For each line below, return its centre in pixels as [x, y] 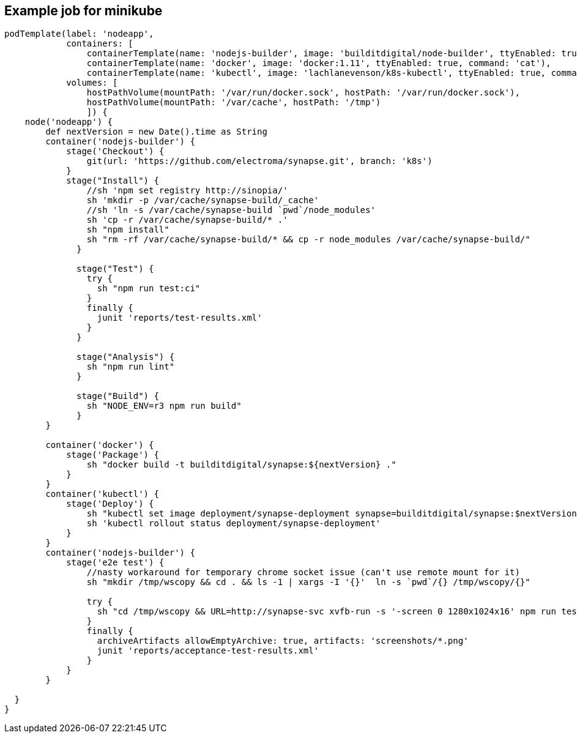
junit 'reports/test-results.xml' [180, 318]
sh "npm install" [128, 230]
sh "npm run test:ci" [149, 289]
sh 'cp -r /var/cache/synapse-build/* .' [187, 220]
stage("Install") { [113, 181]
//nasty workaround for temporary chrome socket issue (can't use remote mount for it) [303, 572]
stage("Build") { [118, 396]
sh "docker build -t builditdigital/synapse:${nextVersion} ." [241, 465]
